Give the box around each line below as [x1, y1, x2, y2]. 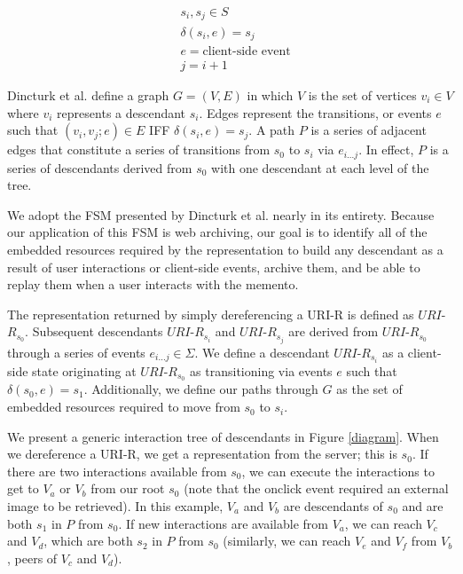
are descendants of [283, 497, 383, 515]
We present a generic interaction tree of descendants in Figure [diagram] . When [7, 427, 439, 445]
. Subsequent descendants [25, 322, 163, 341]
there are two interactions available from [7, 461, 227, 480]
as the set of [336, 380, 403, 398]
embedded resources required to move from [7, 397, 240, 416]
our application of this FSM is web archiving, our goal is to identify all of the [7, 223, 428, 241]
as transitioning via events [190, 361, 333, 380]
